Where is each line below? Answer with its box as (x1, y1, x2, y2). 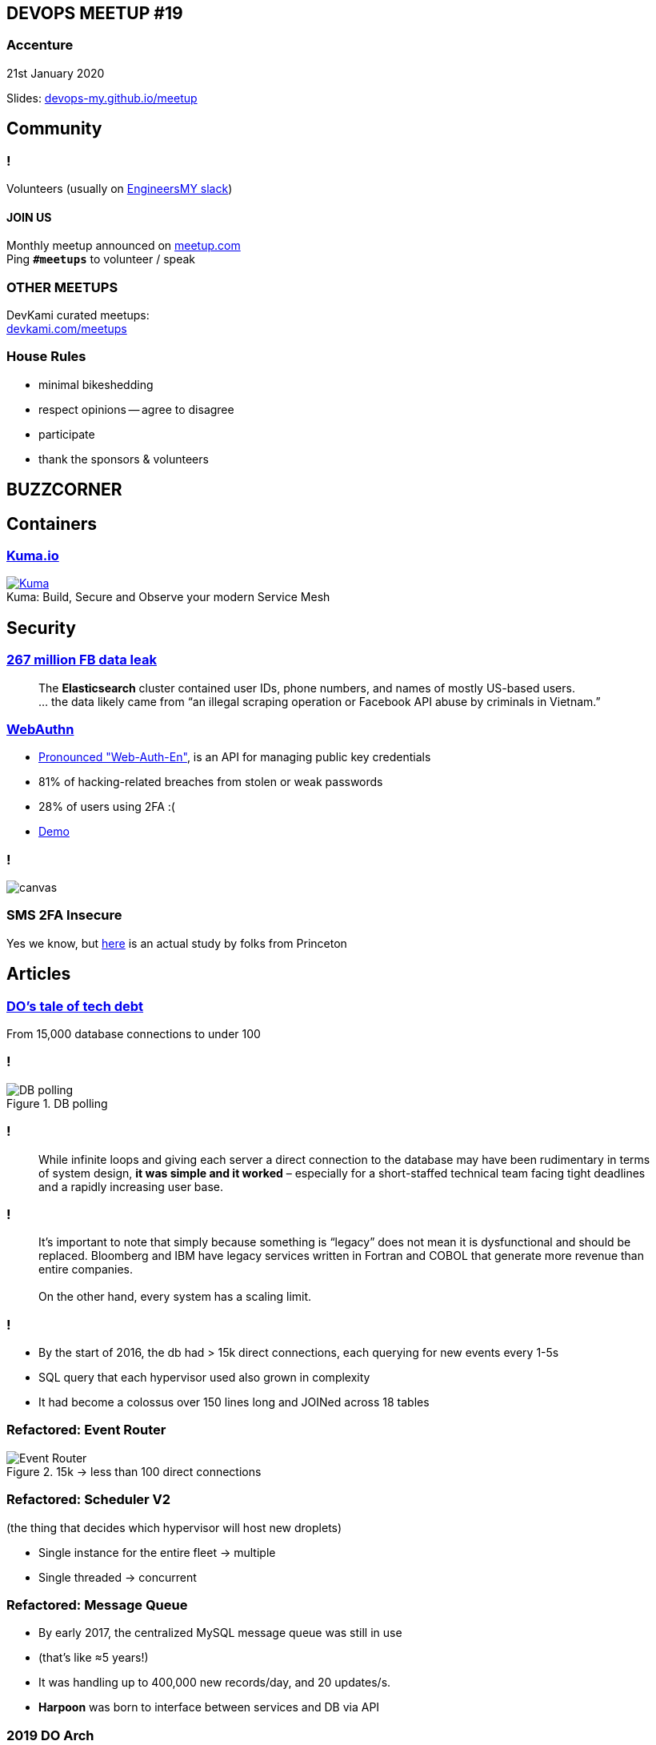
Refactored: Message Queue (6, 1596, 188, 1613)
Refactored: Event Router (6, 1422, 166, 1438)
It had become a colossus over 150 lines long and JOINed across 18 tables (38, 1395, 430, 1410)
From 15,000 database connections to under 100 (6, 1027, 261, 1041)
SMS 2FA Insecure (6, 907, 122, 924)
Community (6, 118, 102, 139)
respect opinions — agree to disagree (38, 402, 234, 416)
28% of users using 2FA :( (38, 800, 175, 814)
